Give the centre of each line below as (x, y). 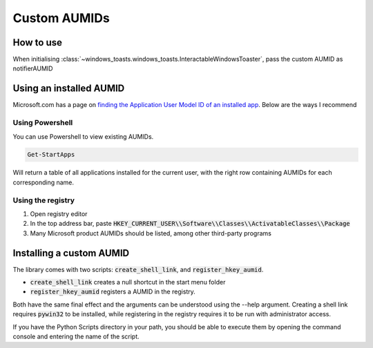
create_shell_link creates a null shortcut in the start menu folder (128, 282)
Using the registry (44, 200)
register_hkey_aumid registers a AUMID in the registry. (113, 292)
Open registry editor (59, 214)
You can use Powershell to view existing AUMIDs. (83, 136)
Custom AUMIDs (61, 18)
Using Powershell (43, 123)
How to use (37, 42)
